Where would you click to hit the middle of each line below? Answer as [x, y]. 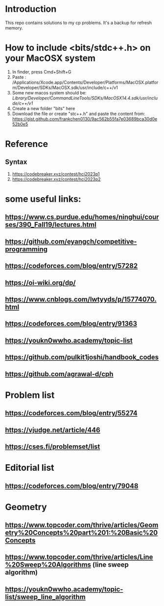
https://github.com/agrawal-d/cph [59, 374]
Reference [26, 144]
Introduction [31, 9]
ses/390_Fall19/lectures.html [51, 225]
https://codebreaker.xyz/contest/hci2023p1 [56, 174]
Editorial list [30, 468]
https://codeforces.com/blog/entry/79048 [72, 486]
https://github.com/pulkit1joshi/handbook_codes [82, 357]
